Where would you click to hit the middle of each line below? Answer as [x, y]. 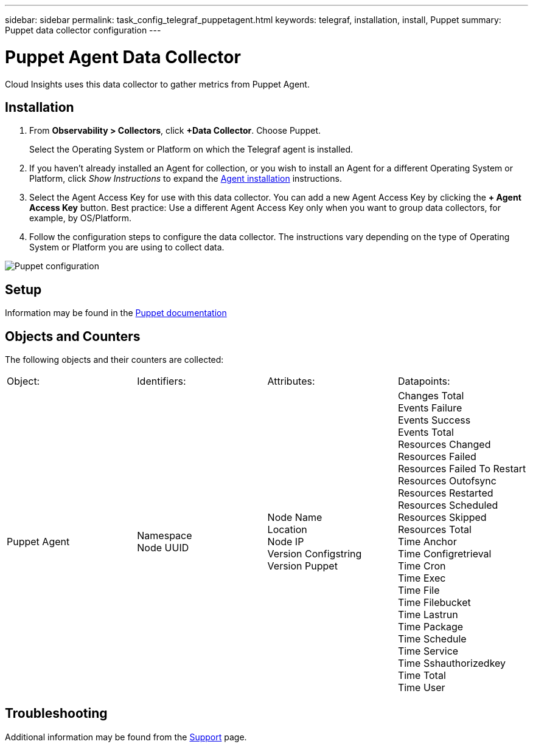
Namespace [165, 536]
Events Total [426, 432]
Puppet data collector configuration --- [83, 30]
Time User [421, 688]
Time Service [428, 651]
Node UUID [163, 548]
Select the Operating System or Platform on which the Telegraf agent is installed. [191, 150]
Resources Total [434, 530]
